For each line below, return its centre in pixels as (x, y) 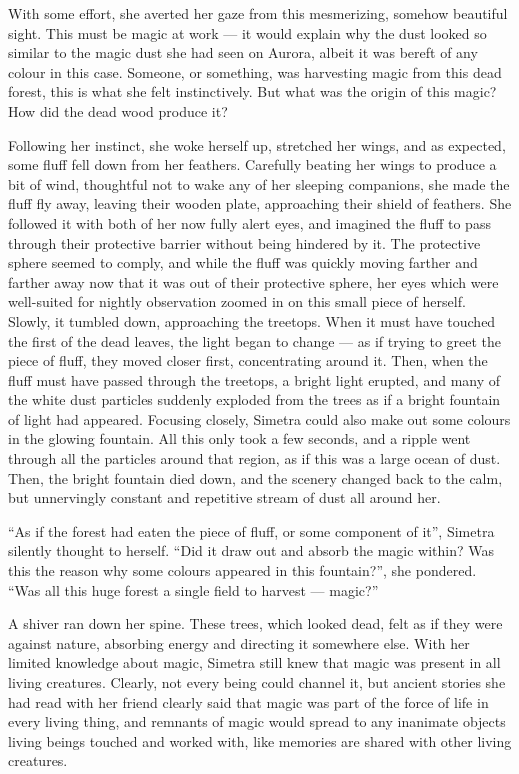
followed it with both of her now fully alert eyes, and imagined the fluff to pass (249, 222)
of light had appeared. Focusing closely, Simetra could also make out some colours (259, 418)
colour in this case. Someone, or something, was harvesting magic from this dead (255, 71)
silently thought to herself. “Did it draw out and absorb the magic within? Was (251, 550)
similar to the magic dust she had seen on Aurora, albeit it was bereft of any (243, 52)
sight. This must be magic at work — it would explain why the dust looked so (247, 32)
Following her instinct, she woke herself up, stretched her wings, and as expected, (257, 144)
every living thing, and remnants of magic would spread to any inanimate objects (257, 721)
